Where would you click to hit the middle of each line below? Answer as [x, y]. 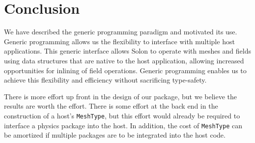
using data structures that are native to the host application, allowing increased [124, 60]
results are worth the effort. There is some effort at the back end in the [111, 106]
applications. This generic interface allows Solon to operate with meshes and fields [128, 51]
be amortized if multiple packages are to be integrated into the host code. [115, 135]
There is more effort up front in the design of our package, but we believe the [120, 96]
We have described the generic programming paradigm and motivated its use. [121, 32]
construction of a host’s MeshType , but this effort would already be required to [122, 115]
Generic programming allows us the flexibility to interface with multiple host [119, 41]
